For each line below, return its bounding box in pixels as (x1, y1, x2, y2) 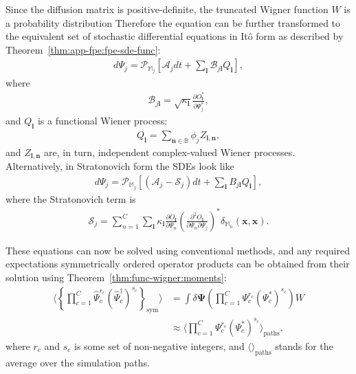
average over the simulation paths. (5, 355, 150, 369)
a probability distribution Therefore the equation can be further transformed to (5, 15, 341, 30)
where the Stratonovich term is (5, 191, 136, 206)
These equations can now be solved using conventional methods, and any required (5, 243, 350, 257)
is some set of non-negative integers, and (74, 338, 245, 353)
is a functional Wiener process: (37, 113, 168, 127)
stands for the (275, 338, 333, 353)
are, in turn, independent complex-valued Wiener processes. (44, 144, 296, 159)
